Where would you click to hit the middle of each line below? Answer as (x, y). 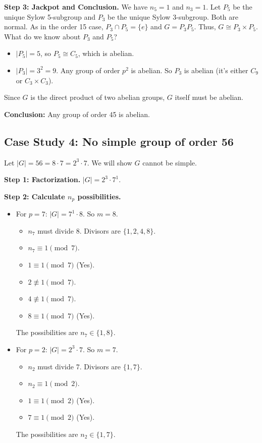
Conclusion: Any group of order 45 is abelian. (77, 114)
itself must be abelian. (209, 97)
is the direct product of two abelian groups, (98, 97)
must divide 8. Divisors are (79, 230)
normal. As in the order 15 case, (54, 26)
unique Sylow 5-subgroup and (50, 16)
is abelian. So (151, 70)
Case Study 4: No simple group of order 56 (119, 141)
